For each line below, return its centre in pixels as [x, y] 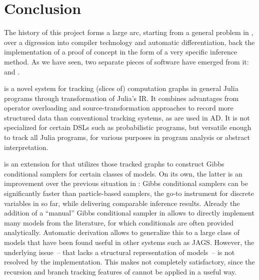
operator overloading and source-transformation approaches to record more [119, 108]
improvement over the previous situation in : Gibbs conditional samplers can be [126, 183]
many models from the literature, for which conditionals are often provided [119, 222]
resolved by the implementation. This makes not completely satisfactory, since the [129, 262]
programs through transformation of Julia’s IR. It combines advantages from [121, 98]
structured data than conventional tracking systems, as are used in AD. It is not [127, 117]
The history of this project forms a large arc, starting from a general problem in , [129, 32]
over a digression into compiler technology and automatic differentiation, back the [129, 42]
